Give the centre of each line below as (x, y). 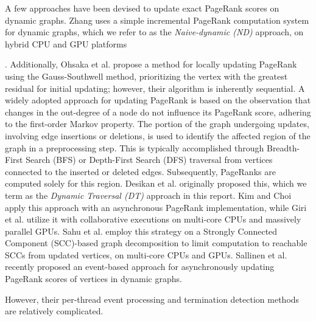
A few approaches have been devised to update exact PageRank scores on (142, 8)
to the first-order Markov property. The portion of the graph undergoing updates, (157, 124)
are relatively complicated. (54, 311)
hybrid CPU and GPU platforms (66, 43)
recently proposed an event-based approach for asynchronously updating (140, 267)
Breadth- (283, 147)
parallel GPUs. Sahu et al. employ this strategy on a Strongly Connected (141, 231)
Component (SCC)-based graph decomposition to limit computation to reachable (156, 243)
